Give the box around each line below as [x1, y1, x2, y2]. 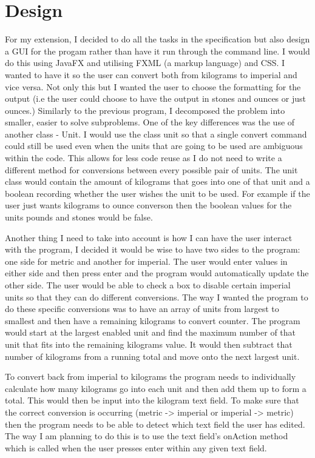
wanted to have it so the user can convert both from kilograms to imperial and [5, 68, 297, 81]
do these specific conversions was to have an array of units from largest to [5, 302, 279, 315]
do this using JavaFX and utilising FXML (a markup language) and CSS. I [5, 56, 285, 69]
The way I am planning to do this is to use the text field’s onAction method [5, 430, 288, 442]
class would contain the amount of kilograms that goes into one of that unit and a [5, 175, 310, 188]
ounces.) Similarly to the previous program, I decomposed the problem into [5, 104, 285, 116]
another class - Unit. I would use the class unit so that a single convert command [5, 127, 307, 140]
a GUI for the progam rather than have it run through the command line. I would [5, 44, 310, 57]
